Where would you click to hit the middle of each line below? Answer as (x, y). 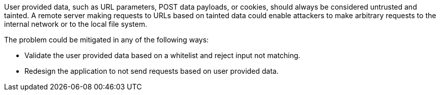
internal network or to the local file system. (76, 24)
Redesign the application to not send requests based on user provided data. (152, 71)
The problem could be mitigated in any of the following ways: (107, 40)
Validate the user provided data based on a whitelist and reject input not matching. (163, 55)
